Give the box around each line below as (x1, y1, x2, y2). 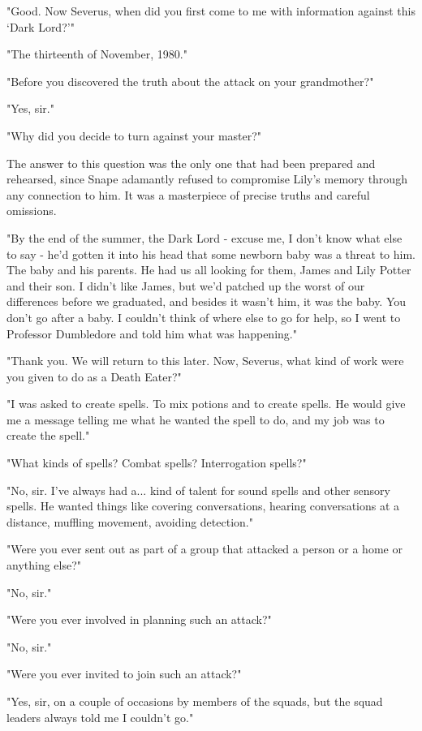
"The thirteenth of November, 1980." (6, 45, 187, 62)
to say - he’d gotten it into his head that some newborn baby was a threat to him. (6, 245, 416, 262)
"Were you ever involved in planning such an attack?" (6, 611, 272, 628)
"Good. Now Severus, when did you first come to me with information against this (6, 2, 416, 19)
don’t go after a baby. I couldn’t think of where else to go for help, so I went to (6, 308, 401, 325)
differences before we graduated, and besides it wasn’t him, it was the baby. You (6, 293, 407, 310)
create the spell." (6, 427, 90, 444)
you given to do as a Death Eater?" (6, 368, 182, 385)
